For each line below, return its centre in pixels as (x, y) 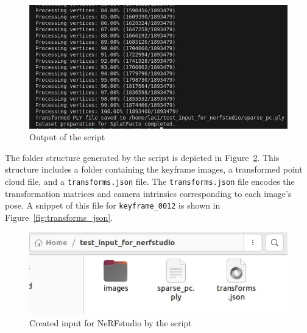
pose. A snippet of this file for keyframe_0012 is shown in (113, 205)
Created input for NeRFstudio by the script (111, 322)
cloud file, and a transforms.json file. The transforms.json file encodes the (150, 181)
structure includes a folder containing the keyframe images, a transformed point (154, 169)
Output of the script (67, 137)
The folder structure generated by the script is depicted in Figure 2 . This (142, 157)
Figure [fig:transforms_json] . (59, 217)
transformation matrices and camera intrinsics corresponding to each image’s (148, 193)
